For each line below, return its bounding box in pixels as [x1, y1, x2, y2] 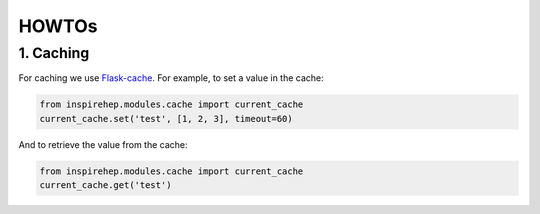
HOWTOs [18, 15, 98, 37]
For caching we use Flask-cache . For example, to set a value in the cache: [18, 72, 324, 84]
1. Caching [18, 44, 90, 62]
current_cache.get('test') [39, 180, 172, 191]
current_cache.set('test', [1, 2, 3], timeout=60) [39, 113, 294, 124]
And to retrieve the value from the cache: [18, 138, 189, 150]
